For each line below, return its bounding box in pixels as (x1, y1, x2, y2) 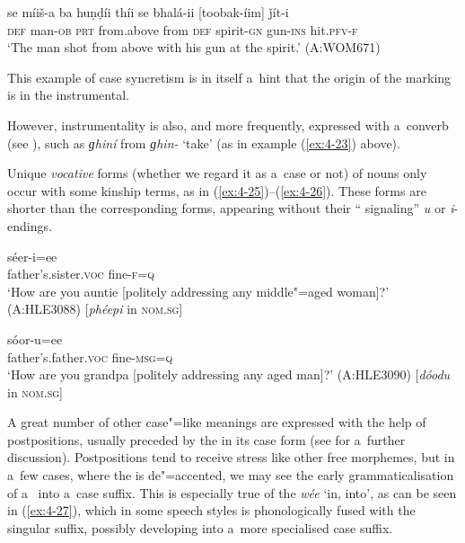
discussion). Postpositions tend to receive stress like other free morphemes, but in (7, 448, 455, 467)
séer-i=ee (7, 246, 57, 265)
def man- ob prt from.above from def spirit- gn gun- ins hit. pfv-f (7, 20, 358, 39)
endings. (7, 216, 52, 235)
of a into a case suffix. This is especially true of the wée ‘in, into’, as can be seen (7, 483, 457, 502)
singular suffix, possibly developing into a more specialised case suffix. (7, 518, 393, 537)
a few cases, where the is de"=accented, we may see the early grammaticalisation (7, 466, 454, 485)
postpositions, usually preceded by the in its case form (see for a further (7, 430, 406, 449)
